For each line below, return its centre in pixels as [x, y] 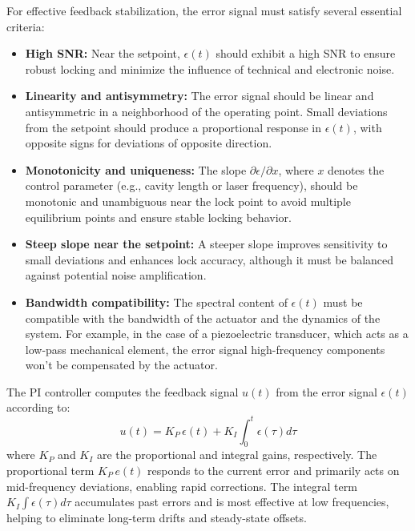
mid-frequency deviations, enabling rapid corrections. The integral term [182, 486]
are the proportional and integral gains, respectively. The [237, 455]
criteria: [26, 26]
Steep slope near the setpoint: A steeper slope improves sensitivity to [206, 244]
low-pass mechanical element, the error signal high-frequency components [205, 349]
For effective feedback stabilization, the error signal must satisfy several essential [204, 10]
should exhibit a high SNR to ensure [306, 53]
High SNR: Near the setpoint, [103, 53]
